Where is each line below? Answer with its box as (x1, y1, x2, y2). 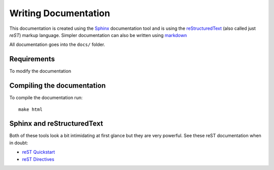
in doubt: (9, 140, 28, 146)
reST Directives (22, 156, 54, 162)
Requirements (9, 55, 55, 63)
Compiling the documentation (9, 81, 106, 90)
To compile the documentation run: (9, 95, 83, 101)
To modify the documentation (9, 68, 71, 74)
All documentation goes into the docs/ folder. (9, 41, 106, 48)
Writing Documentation (9, 8, 110, 19)
